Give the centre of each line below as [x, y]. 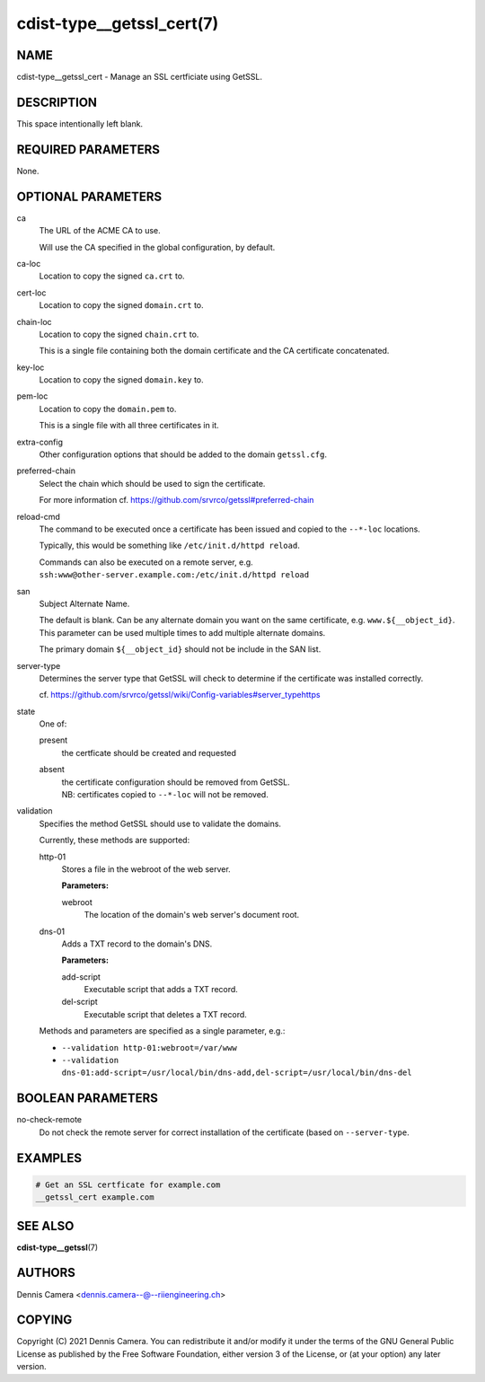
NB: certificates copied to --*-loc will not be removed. [165, 795]
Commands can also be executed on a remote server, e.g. [146, 562]
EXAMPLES [49, 1158]
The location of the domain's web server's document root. [192, 915]
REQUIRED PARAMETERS [88, 150]
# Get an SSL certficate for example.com [128, 1184]
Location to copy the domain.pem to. [108, 409]
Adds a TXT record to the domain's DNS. [137, 944]
